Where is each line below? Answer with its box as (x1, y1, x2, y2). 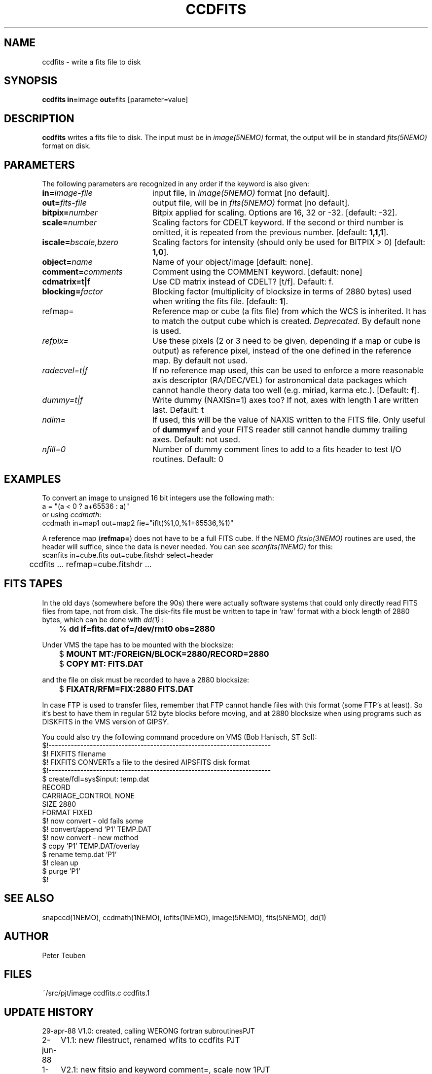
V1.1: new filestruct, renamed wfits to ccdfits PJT (61, 1035, 240, 1045)
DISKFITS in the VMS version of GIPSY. (42, 717, 169, 726)
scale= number (42, 217, 97, 228)
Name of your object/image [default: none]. (152, 257, 313, 267)
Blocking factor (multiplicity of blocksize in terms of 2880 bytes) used (152, 286, 412, 297)
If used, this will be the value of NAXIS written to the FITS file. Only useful (152, 415, 425, 425)
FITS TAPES (4, 577, 63, 590)
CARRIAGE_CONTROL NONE (42, 791, 135, 800)
